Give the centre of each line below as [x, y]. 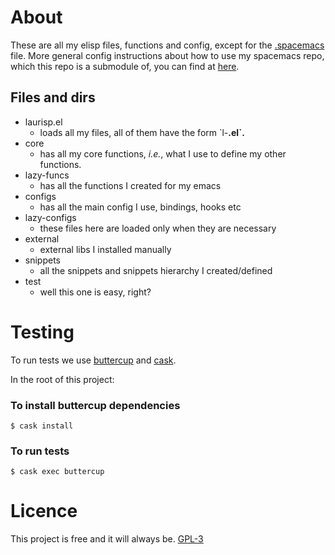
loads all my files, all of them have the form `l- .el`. [142, 132]
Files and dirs [53, 97]
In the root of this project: [62, 379]
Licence [44, 511]
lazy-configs [50, 217]
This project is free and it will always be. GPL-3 [107, 539]
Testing [42, 332]
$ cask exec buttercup [57, 472]
